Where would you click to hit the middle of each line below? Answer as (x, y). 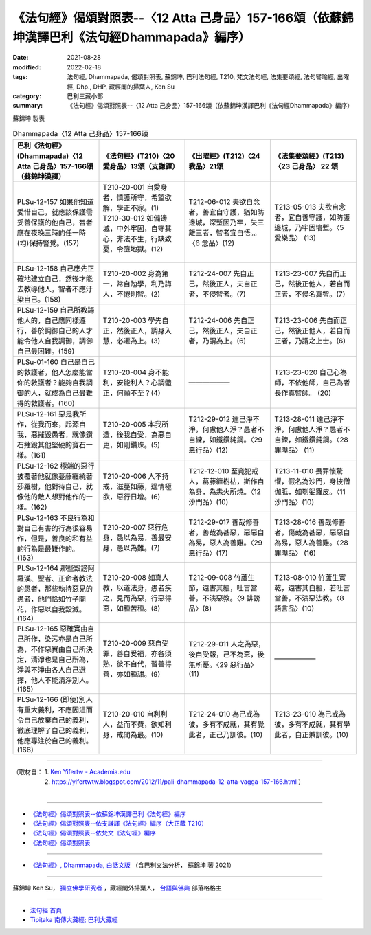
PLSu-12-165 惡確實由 (52, 629)
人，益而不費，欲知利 (137, 725)
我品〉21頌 (206, 166)
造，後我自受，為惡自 (137, 435)
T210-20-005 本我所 (136, 425)
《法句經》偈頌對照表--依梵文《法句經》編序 (93, 833)
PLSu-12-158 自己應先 (52, 269)
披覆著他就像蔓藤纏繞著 (55, 476)
